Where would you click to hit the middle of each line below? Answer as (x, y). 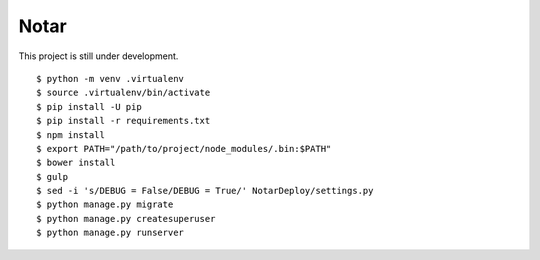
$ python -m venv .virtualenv (110, 78)
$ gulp (52, 176)
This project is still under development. (98, 56)
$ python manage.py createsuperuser (126, 218)
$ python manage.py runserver (110, 233)
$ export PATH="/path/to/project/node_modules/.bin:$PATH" (184, 148)
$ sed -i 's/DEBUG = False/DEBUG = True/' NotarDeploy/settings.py (205, 191)
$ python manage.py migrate (105, 204)
